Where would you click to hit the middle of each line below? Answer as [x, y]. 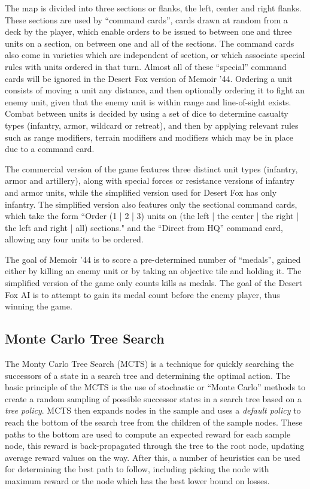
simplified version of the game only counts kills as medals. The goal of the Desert [154, 283]
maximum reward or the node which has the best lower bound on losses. [137, 480]
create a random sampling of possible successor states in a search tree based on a [153, 398]
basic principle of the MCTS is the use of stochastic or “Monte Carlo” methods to [155, 387]
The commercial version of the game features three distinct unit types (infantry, [151, 168]
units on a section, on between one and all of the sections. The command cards [150, 43]
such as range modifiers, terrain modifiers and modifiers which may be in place [149, 137]
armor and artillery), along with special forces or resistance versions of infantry [150, 180]
